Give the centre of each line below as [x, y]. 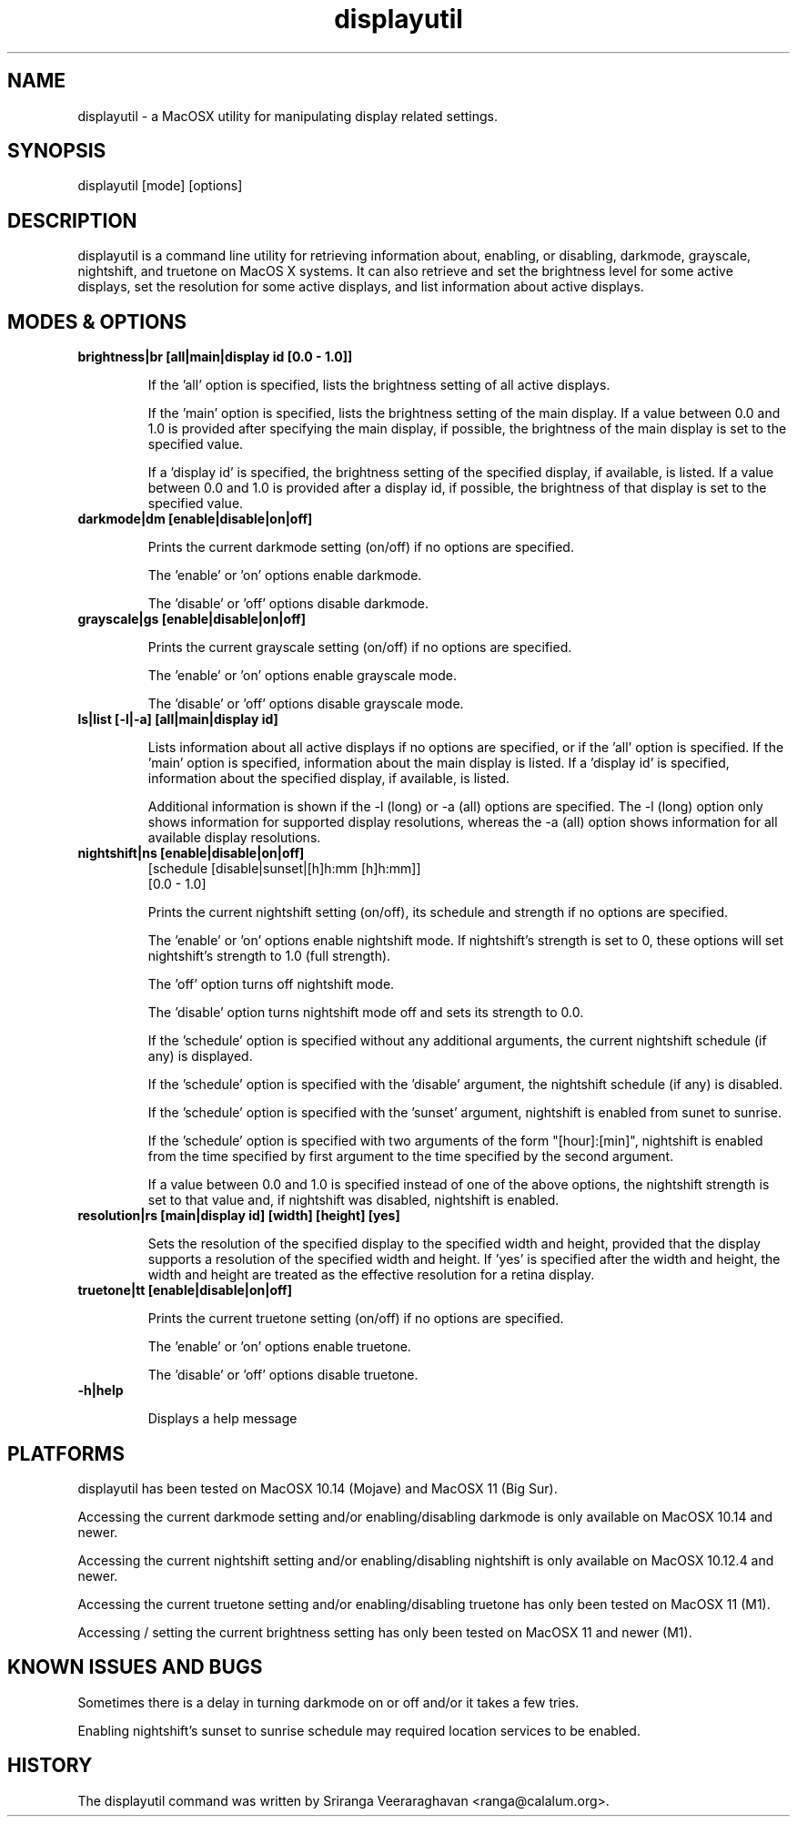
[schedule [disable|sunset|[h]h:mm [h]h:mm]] [284, 869]
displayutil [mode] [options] [160, 186]
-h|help [101, 1391]
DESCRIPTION [72, 220]
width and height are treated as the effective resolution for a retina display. [371, 1275]
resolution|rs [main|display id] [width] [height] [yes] [239, 1216]
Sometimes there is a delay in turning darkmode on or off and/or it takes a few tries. [328, 1702]
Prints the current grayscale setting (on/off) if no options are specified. [360, 647]
